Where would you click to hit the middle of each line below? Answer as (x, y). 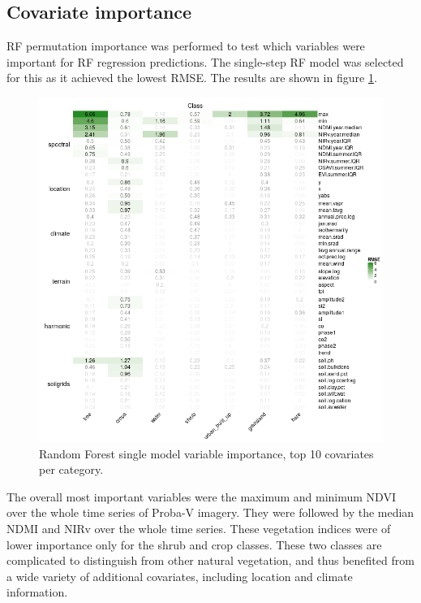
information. (37, 592)
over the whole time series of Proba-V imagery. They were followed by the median (210, 512)
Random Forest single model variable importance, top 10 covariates (206, 453)
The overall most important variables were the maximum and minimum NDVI (201, 496)
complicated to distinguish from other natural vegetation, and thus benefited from (210, 560)
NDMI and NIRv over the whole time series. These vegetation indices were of (199, 528)
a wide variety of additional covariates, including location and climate (180, 576)
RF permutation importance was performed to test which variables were (186, 46)
